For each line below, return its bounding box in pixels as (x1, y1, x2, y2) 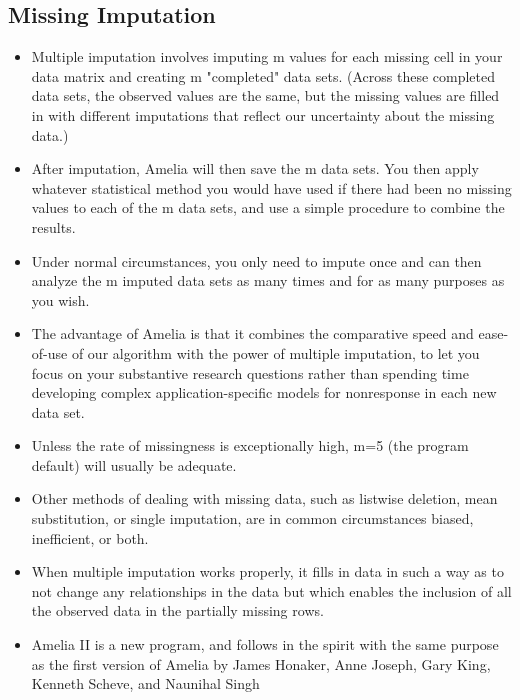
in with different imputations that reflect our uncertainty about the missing (31, 104, 495, 125)
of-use (31, 342, 68, 363)
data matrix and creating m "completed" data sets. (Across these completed (31, 65, 495, 86)
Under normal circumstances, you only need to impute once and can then (31, 250, 482, 271)
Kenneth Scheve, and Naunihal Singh (31, 673, 260, 694)
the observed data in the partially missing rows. (31, 600, 324, 621)
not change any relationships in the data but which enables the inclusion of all (31, 580, 512, 601)
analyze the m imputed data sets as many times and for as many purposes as (31, 270, 505, 291)
